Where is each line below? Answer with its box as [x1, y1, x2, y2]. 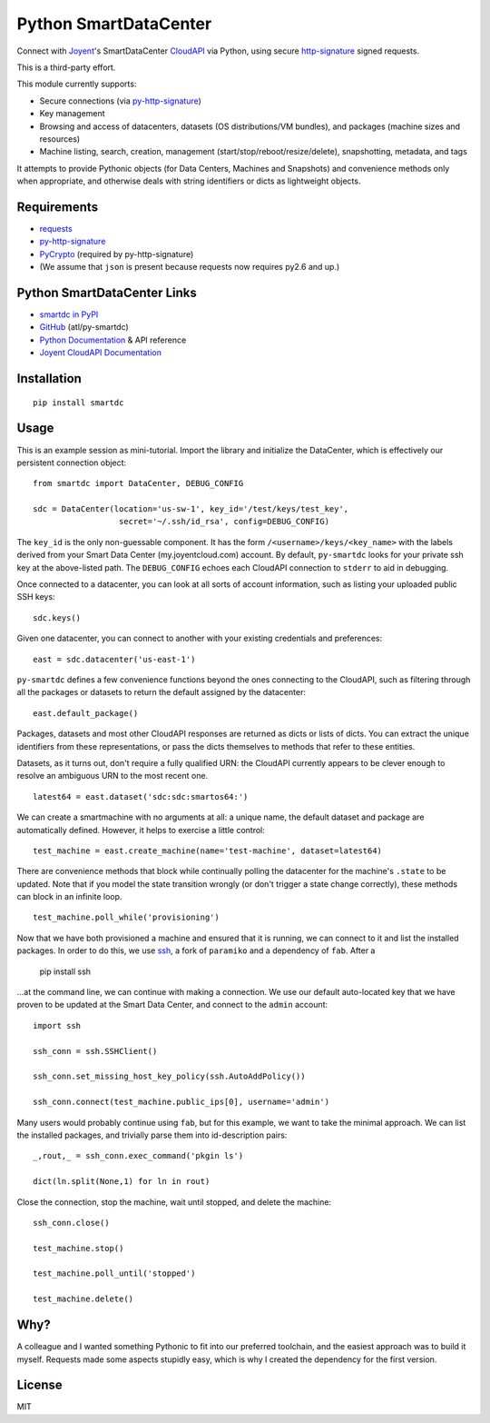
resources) [39, 133, 81, 144]
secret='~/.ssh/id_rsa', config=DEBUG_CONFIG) [118, 516, 330, 527]
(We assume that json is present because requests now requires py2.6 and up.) [39, 262, 340, 273]
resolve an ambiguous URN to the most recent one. [16, 771, 209, 781]
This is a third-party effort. [16, 62, 116, 73]
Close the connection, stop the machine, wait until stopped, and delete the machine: [16, 1196, 331, 1208]
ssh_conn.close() [33, 1218, 110, 1228]
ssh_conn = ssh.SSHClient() [33, 1046, 158, 1056]
